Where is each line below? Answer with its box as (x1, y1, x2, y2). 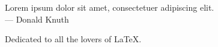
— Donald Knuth (5, 12, 69, 25)
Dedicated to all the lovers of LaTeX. (5, 33, 142, 45)
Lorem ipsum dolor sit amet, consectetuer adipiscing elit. (5, 1, 214, 13)
